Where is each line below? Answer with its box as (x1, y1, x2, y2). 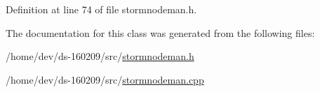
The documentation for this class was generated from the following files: (6, 25, 315, 40)
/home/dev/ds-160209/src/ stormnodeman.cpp (6, 72, 204, 86)
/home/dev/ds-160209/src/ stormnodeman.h (6, 49, 194, 63)
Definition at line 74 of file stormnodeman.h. (6, 2, 197, 16)
